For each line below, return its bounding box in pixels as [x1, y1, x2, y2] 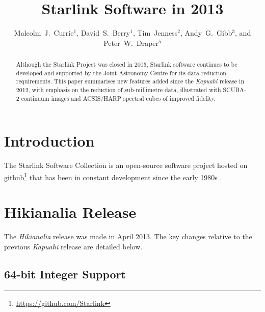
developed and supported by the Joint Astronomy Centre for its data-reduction [16, 68, 226, 77]
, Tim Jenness [132, 27, 178, 38]
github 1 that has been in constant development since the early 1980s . [4, 170, 222, 182]
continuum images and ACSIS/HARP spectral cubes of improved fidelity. [21, 94, 216, 102]
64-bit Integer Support [4, 266, 126, 281]
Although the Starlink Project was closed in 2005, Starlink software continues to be [16, 60, 237, 69]
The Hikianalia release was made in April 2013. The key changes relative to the [4, 231, 252, 242]
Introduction [4, 130, 95, 151]
